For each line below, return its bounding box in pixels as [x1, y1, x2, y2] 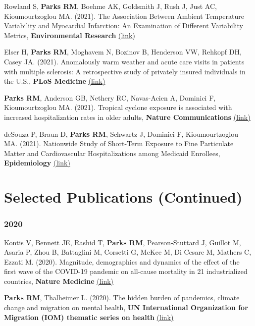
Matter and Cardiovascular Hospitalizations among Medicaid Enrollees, [4, 148, 220, 158]
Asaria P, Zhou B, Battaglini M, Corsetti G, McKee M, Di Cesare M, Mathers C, [4, 247, 252, 257]
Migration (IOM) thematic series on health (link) [4, 312, 174, 322]
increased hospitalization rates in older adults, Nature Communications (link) [4, 111, 251, 122]
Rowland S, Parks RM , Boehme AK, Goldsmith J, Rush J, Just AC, [4, 1, 217, 11]
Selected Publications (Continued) [4, 187, 243, 207]
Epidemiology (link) [4, 158, 70, 168]
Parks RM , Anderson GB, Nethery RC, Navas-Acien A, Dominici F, [4, 92, 216, 103]
